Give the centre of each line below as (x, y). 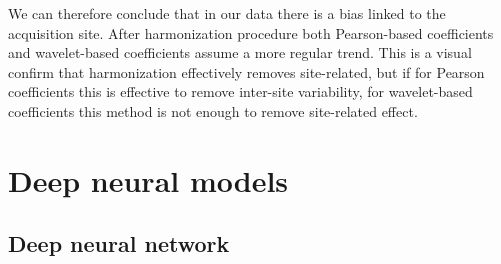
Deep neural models (148, 179)
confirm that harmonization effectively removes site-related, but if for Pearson (246, 71)
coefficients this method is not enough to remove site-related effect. (213, 110)
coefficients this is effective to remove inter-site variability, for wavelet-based (240, 91)
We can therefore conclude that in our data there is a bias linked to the (227, 13)
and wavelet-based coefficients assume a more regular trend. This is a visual (240, 52)
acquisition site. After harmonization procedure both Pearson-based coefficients (251, 32)
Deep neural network (119, 243)
